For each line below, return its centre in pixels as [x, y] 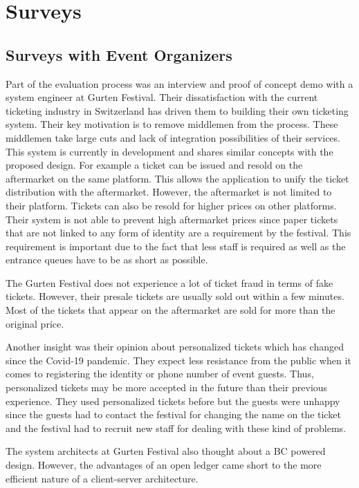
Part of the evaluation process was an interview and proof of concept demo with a [179, 83]
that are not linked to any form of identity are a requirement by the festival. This [178, 233]
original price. [35, 323]
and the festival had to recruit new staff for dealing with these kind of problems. [176, 428]
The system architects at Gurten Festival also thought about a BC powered [166, 451]
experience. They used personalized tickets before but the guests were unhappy [173, 401]
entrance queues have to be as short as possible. [107, 260]
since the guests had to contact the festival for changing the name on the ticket [173, 414]
